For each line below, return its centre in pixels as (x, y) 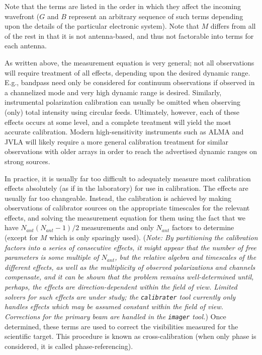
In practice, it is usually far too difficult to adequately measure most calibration (128, 178)
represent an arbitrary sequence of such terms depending (156, 16)
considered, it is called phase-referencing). (69, 346)
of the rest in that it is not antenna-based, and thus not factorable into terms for (129, 35)
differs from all (233, 26)
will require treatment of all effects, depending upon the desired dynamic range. (127, 72)
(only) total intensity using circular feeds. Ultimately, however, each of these (122, 112)
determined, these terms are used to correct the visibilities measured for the (121, 326)
